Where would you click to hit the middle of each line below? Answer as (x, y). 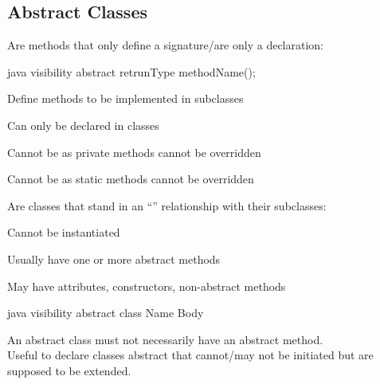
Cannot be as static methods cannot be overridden (131, 179)
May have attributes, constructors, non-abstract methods (147, 286)
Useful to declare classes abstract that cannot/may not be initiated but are (190, 355)
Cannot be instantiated (64, 232)
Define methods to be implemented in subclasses (125, 98)
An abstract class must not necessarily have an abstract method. (165, 339)
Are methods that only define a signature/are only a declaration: (165, 45)
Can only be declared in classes (83, 125)
